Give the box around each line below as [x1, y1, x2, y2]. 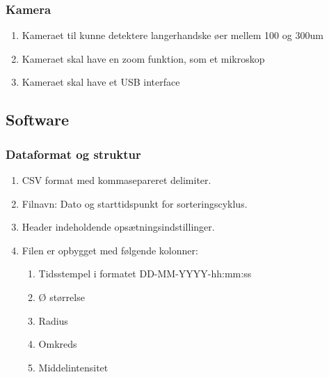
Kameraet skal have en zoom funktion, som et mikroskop [22, 51, 265, 66]
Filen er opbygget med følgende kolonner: [22, 243, 198, 257]
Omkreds [38, 337, 77, 351]
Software [6, 109, 70, 130]
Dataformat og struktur [6, 145, 141, 162]
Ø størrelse [38, 289, 85, 304]
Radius [38, 313, 68, 328]
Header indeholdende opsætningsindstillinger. [22, 220, 215, 234]
